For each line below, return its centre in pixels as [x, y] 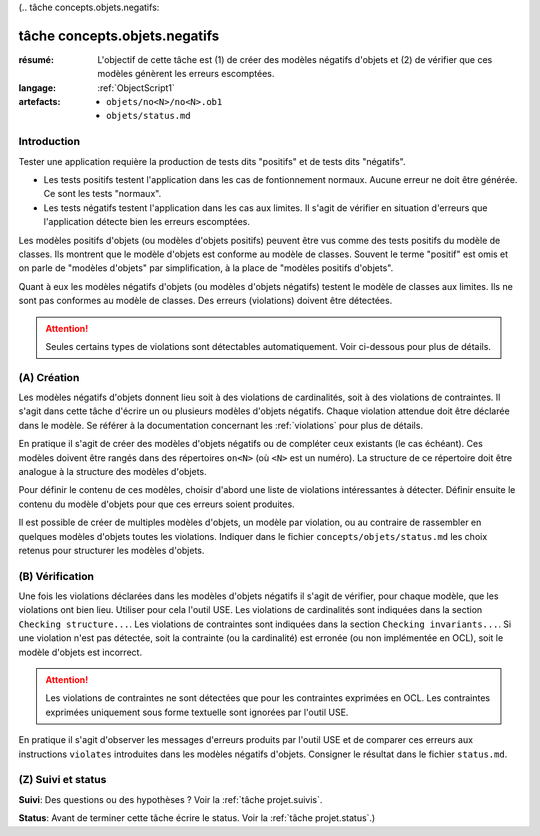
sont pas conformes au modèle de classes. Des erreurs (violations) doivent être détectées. [205, 301]
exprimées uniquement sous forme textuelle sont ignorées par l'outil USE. [197, 712]
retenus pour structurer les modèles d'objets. [111, 550]
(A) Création [49, 377]
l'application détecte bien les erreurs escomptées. [146, 222]
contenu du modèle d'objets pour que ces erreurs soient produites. [156, 504]
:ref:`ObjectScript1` [136, 87]
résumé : [36, 59]
